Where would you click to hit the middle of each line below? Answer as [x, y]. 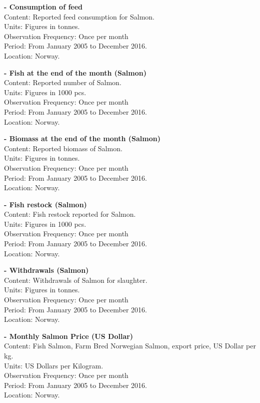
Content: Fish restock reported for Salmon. [70, 214]
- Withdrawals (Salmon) [46, 270]
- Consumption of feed [43, 7]
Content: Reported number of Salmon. [63, 82]
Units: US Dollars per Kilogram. [54, 365]
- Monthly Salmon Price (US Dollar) [69, 336]
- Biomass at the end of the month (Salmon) [82, 138]
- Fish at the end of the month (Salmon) [75, 72]
